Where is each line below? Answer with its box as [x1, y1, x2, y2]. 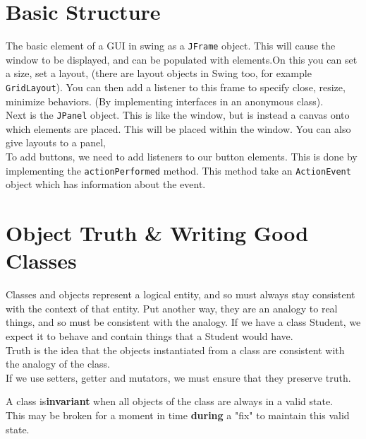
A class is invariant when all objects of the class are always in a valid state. [6, 394, 333, 409]
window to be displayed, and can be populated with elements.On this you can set [6, 52, 358, 66]
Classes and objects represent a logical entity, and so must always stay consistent [6, 287, 355, 302]
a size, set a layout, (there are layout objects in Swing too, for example [6, 66, 312, 81]
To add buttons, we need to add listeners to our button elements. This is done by [6, 149, 358, 164]
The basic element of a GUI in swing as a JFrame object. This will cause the [6, 38, 336, 53]
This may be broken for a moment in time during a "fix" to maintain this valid [6, 407, 350, 422]
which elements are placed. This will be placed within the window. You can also [6, 121, 351, 136]
